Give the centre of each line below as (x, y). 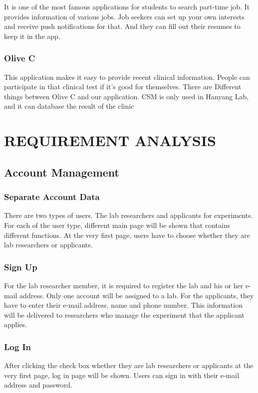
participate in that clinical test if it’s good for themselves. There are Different (123, 87)
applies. (15, 324)
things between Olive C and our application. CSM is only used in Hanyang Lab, (127, 96)
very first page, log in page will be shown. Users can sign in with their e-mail (122, 375)
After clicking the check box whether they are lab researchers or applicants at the (129, 365)
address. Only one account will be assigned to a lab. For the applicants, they (137, 295)
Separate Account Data (52, 197)
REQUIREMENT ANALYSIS (110, 140)
